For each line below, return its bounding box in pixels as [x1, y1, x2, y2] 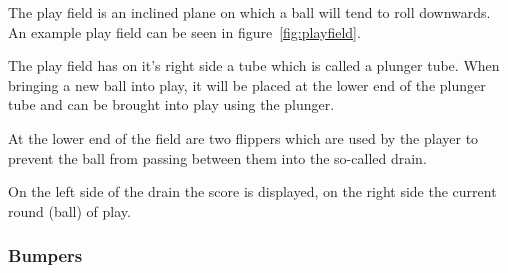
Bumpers [8, 243, 83, 268]
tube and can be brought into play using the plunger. [8, 94, 335, 115]
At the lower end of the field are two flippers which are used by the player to [8, 127, 479, 148]
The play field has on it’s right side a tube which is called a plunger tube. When [8, 55, 500, 76]
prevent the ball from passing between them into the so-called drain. [8, 147, 427, 168]
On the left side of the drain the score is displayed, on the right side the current [8, 181, 497, 202]
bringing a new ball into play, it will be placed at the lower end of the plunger [8, 74, 486, 95]
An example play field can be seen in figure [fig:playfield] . [8, 21, 361, 42]
